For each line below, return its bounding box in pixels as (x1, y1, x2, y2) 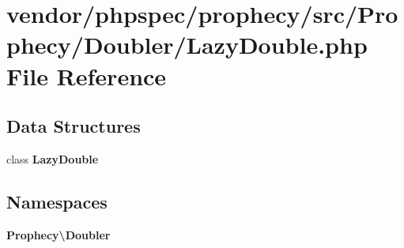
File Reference (6, 59, 167, 92)
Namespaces (6, 189, 108, 213)
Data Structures (6, 114, 141, 138)
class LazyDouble (6, 150, 99, 167)
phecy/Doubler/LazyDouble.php (6, 28, 368, 61)
